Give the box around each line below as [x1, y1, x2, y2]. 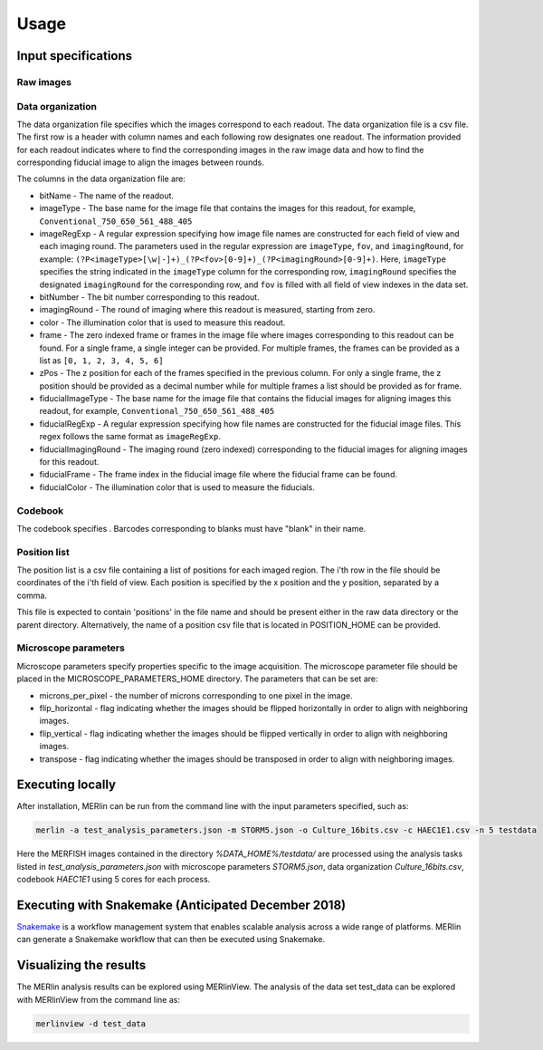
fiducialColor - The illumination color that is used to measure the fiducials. [39, 481, 316, 493]
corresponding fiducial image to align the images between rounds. [16, 157, 264, 168]
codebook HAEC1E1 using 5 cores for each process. [16, 874, 211, 885]
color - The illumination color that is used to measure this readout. [39, 317, 286, 328]
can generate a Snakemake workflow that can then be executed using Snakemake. [16, 934, 326, 945]
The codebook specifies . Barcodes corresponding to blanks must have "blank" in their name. [16, 523, 367, 534]
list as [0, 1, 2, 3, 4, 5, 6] [39, 354, 164, 366]
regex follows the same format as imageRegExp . [39, 431, 221, 442]
